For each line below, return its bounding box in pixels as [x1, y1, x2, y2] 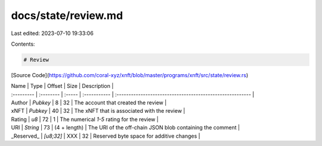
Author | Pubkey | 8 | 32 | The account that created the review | [11, 99, 167, 106]
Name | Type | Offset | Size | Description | [11, 82, 114, 90]
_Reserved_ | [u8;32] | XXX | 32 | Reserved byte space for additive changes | [11, 132, 200, 139]
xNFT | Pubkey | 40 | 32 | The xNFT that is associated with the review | [11, 107, 185, 115]
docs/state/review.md [11, 9, 123, 22]
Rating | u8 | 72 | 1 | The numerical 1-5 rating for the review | [11, 116, 159, 123]
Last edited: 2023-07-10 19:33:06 [11, 30, 94, 37]
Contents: [11, 40, 35, 47]
